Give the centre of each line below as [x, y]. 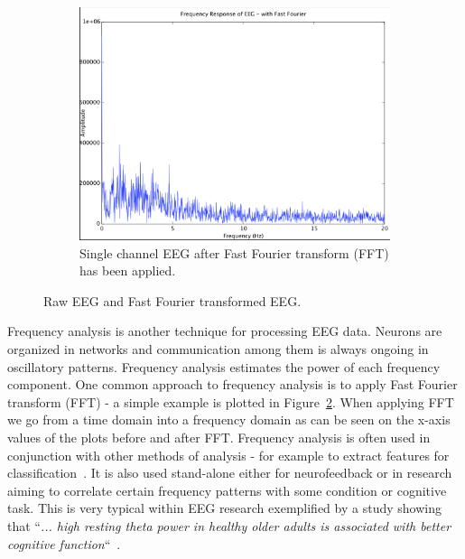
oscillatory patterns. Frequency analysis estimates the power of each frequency [224, 366]
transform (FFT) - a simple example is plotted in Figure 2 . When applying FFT [231, 401]
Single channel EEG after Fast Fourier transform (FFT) [234, 252]
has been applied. [128, 270]
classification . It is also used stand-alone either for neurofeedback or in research [230, 473]
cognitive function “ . [64, 543]
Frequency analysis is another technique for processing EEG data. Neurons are [225, 331]
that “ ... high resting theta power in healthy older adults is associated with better [229, 525]
